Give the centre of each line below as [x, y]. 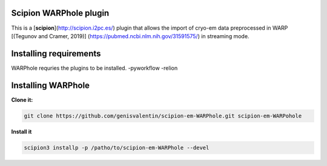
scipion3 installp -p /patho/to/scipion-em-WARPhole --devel [117, 148]
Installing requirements [56, 54]
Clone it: [22, 99]
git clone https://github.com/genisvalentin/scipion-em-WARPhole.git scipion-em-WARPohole [163, 116]
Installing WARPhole [51, 85]
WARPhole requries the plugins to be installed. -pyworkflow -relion [94, 68]
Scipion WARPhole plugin [60, 13]
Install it [21, 131]
